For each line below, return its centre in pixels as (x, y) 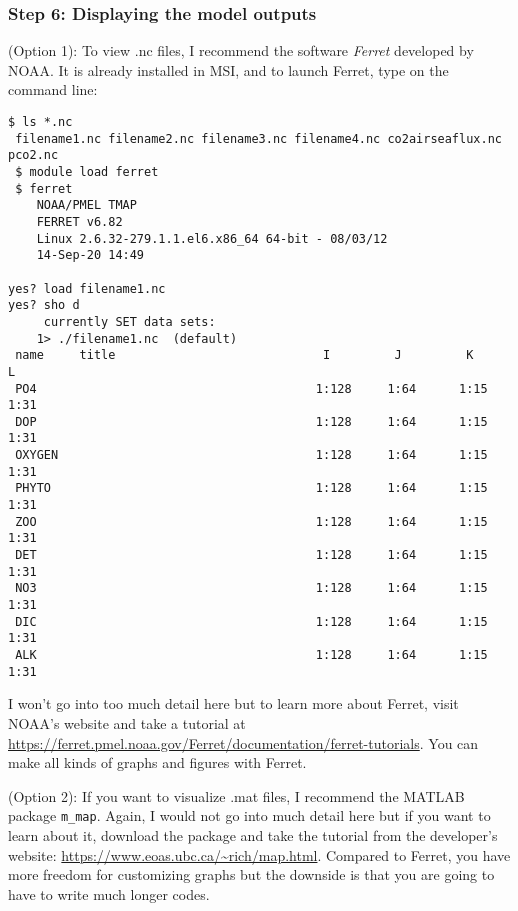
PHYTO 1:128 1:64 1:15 (251, 488)
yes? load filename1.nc (87, 288)
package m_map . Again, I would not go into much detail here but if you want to (249, 815)
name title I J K (244, 355)
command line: (53, 89)
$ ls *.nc (40, 122)
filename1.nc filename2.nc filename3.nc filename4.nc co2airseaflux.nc (258, 138)
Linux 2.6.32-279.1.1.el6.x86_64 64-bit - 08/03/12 (212, 238)
